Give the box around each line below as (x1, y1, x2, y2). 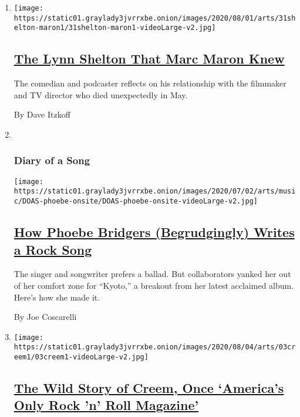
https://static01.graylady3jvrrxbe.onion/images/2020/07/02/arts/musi (14, 187, 296, 196)
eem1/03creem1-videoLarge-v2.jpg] (14, 353, 149, 362)
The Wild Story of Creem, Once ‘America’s (14, 379, 284, 397)
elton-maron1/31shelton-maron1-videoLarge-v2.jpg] (14, 24, 216, 32)
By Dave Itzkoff (14, 108, 70, 121)
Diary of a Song (14, 153, 90, 168)
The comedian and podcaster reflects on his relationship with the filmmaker (14, 77, 286, 89)
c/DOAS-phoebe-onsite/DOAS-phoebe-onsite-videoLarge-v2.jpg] (14, 197, 258, 206)
